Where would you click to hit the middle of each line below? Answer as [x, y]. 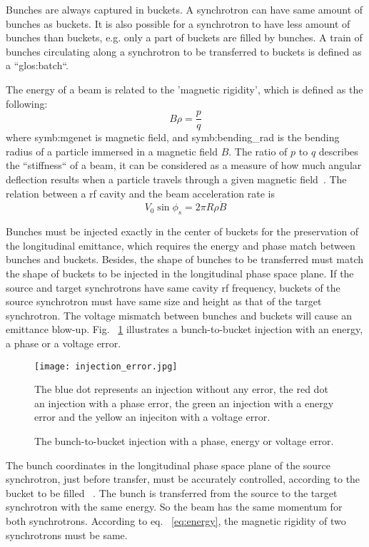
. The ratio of [258, 151]
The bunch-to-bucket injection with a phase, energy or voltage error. [184, 440]
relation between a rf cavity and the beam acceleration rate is [141, 193]
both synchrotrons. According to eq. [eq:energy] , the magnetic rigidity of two [176, 520]
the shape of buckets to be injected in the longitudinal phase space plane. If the [180, 273]
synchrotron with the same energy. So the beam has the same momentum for [174, 507]
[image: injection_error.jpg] [106, 366]
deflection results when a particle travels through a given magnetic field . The [176, 179]
